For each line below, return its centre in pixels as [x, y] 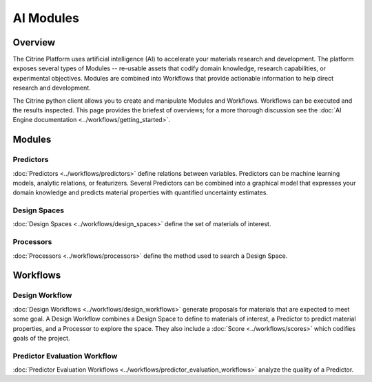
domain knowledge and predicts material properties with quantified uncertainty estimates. [141, 192]
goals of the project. [41, 338]
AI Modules [46, 18]
